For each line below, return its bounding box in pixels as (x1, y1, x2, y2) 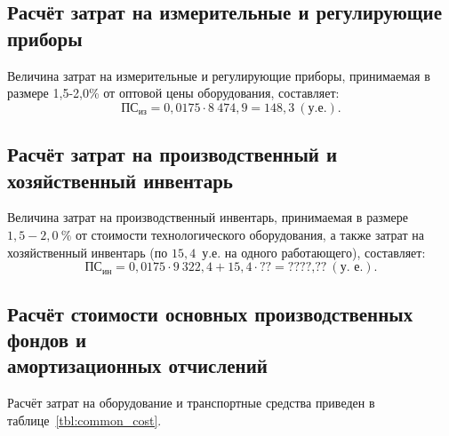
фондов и (7, 325, 87, 353)
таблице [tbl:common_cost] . (7, 410, 162, 429)
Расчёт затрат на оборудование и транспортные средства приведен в (7, 393, 375, 412)
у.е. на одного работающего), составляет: (202, 242, 426, 261)
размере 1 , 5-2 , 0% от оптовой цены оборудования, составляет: (7, 83, 340, 102)
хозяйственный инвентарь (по (7, 242, 168, 261)
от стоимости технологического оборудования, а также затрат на (76, 225, 424, 243)
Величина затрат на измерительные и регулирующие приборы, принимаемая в (7, 66, 430, 84)
